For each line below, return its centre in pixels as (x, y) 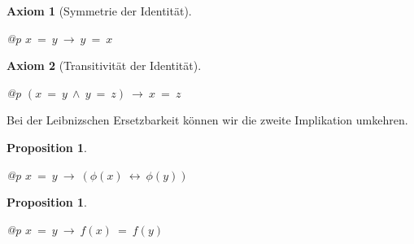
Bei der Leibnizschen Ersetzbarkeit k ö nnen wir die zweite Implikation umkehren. (207, 120)
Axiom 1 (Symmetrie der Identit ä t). (99, 11)
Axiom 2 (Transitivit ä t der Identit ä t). (104, 65)
